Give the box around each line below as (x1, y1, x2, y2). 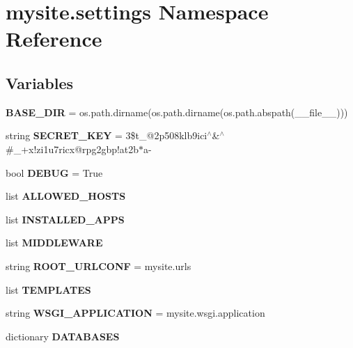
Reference (6, 24, 102, 53)
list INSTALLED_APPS (6, 212, 125, 226)
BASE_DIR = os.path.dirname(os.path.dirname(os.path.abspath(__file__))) (6, 104, 348, 119)
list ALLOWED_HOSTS (6, 189, 126, 203)
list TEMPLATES (6, 282, 91, 296)
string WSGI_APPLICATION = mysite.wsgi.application (6, 306, 265, 320)
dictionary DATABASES (6, 329, 120, 343)
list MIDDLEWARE (6, 235, 103, 250)
